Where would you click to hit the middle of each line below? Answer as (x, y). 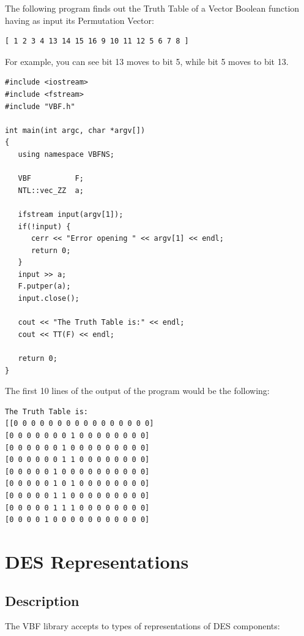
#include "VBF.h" (40, 106)
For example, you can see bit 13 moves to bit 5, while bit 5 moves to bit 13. (147, 61)
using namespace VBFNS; (66, 154)
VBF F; (51, 179)
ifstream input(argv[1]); (71, 214)
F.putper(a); (44, 286)
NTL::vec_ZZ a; (51, 190)
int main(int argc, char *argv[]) (75, 130)
